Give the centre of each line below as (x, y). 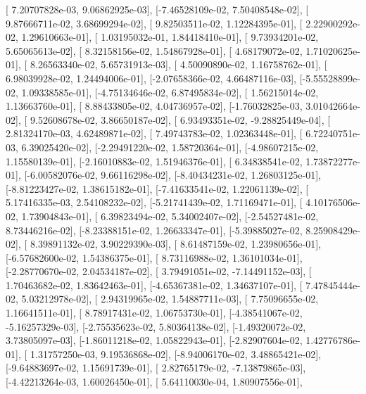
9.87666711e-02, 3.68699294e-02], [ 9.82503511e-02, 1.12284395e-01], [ (154, 23)
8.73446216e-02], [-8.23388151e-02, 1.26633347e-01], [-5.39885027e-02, (154, 230)
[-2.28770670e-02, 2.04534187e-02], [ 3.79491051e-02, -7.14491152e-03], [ (159, 271)
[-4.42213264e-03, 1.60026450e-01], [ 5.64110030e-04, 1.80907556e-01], (154, 382)
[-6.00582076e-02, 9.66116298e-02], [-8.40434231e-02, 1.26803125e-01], (172, 175)
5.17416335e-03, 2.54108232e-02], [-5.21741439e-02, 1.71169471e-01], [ (154, 202)
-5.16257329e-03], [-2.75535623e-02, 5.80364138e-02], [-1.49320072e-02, (156, 326)
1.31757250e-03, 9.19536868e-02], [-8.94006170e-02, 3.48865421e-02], (175, 354)
